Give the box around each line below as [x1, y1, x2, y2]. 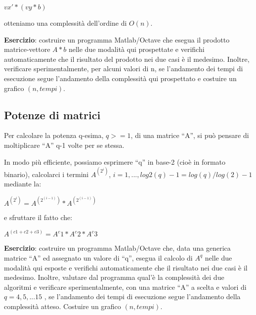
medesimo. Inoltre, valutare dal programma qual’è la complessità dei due [4, 272, 224, 282]
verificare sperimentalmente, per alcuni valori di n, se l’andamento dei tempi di [4, 63, 243, 74]
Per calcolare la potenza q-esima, [4, 130, 104, 140]
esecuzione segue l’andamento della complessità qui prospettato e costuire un [4, 73, 237, 83]
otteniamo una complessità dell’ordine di [4, 18, 127, 28]
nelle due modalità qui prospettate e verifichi [68, 44, 205, 54]
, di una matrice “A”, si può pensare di [130, 130, 249, 140]
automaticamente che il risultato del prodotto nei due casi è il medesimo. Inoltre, [4, 53, 250, 64]
